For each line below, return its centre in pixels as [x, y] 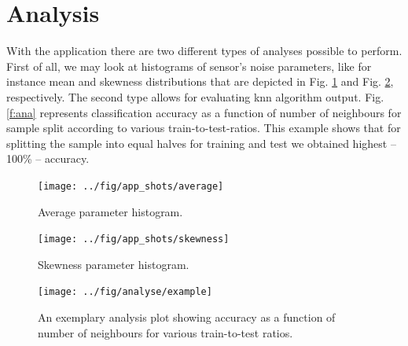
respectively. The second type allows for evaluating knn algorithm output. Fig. [195, 96]
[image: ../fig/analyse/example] [125, 292]
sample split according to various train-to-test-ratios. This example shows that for [204, 128]
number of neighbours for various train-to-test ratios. [165, 332]
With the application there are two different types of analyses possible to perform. [204, 51]
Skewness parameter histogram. [114, 264]
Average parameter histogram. [110, 211]
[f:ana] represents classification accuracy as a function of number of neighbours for [204, 112]
